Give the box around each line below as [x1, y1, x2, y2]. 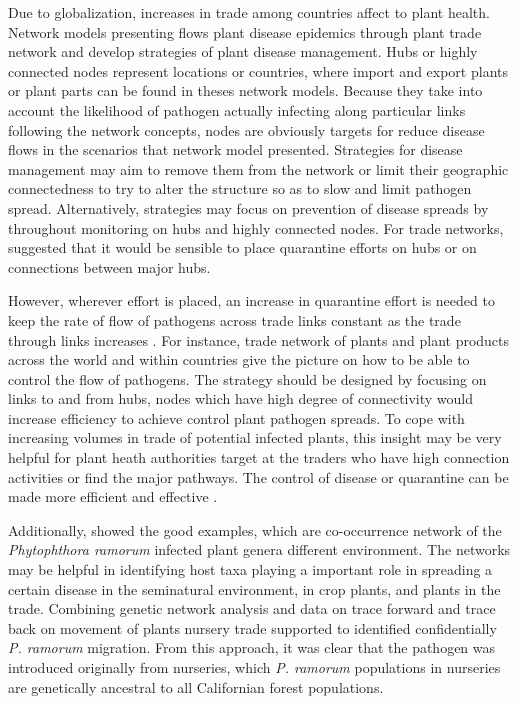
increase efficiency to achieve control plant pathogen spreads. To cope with [8, 407, 465, 428]
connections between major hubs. [8, 256, 211, 277]
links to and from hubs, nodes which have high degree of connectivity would [8, 388, 474, 409]
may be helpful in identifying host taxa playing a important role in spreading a [8, 559, 493, 580]
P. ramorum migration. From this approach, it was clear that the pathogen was [8, 637, 496, 658]
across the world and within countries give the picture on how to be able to [8, 349, 470, 370]
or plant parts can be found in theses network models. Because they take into [8, 80, 483, 101]
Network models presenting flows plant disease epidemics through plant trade [8, 21, 482, 42]
